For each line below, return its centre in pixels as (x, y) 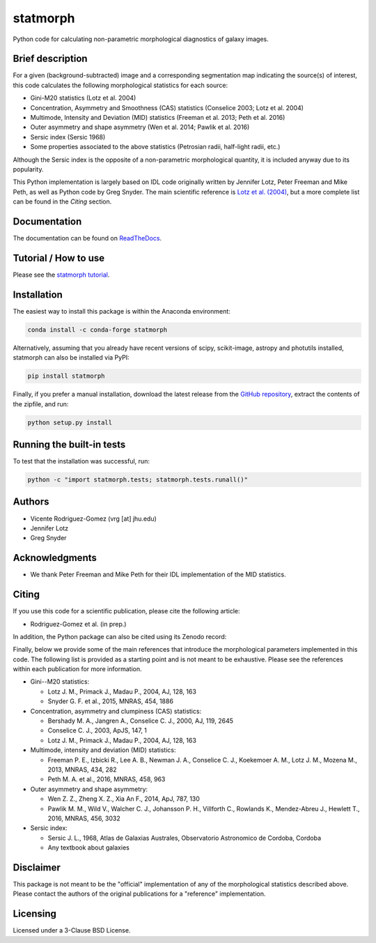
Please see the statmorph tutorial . (61, 275)
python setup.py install (70, 422)
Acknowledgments (55, 558)
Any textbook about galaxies (89, 848)
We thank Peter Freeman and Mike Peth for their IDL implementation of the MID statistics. (158, 574)
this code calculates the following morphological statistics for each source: (120, 85)
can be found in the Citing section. (62, 201)
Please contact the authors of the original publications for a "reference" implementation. (139, 894)
